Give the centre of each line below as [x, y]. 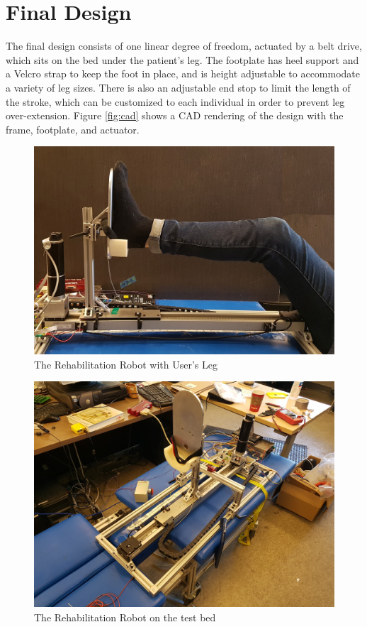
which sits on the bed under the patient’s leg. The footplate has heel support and [182, 59]
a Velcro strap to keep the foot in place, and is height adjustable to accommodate [183, 73]
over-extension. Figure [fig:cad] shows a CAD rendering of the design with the [175, 115]
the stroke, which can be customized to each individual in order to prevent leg [175, 101]
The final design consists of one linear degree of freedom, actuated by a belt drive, [184, 46]
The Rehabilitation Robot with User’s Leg [126, 364]
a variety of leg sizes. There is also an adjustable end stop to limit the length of [178, 87]
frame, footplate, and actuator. [73, 129]
